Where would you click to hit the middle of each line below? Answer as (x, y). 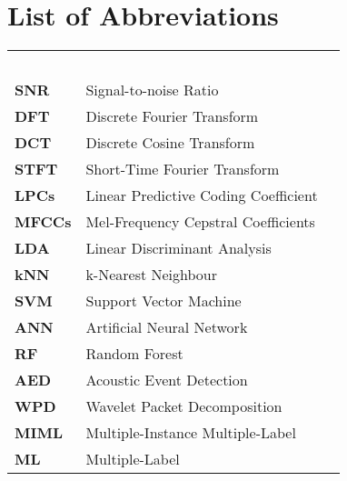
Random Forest (134, 354)
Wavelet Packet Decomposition (184, 406)
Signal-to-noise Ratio (152, 90)
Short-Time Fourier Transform (183, 169)
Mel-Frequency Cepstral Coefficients (200, 222)
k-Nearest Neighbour (152, 275)
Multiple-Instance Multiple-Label (191, 433)
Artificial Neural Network (167, 327)
